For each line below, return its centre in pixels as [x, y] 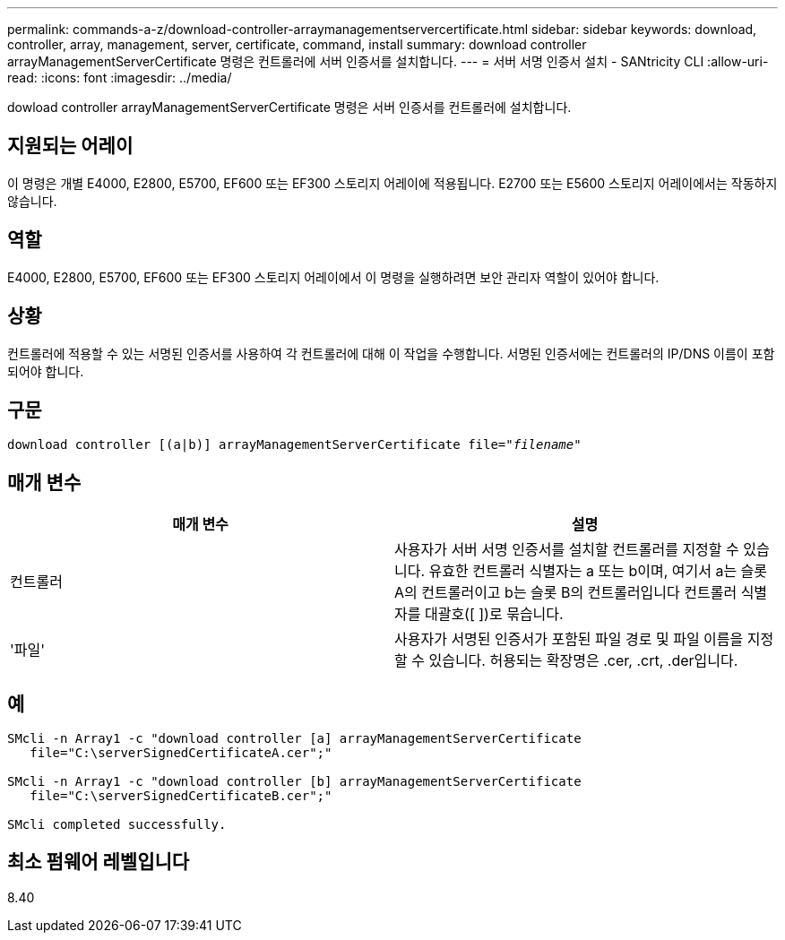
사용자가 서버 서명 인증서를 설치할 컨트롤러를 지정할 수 [567, 550]
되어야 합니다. [46, 371]
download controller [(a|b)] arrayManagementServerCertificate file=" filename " [294, 445]
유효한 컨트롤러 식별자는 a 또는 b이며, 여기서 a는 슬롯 [598, 571]
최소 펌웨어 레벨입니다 [99, 862]
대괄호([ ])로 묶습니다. [494, 614]
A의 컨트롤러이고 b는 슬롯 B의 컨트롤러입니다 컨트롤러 [566, 593]
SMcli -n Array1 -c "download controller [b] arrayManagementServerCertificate [294, 782]
